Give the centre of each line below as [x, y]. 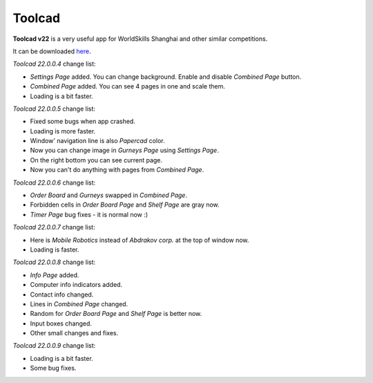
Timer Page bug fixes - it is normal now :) [89, 214]
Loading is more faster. [63, 131]
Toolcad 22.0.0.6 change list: [54, 183]
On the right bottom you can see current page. [96, 160]
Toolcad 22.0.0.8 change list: [54, 262]
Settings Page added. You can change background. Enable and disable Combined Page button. [166, 77]
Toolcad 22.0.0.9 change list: [54, 346]
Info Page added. [55, 275]
